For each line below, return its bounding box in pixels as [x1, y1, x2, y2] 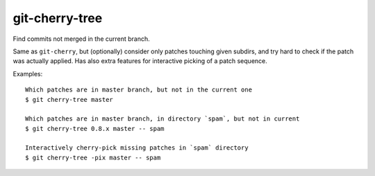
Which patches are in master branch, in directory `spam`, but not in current [25, 115, 300, 123]
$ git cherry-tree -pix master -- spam [25, 153, 161, 161]
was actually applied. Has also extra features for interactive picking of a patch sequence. [12, 57, 267, 65]
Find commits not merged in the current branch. [12, 35, 151, 43]
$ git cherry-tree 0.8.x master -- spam [25, 125, 165, 132]
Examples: [12, 69, 43, 78]
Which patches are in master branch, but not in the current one [25, 86, 253, 94]
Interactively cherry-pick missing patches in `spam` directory [25, 144, 249, 152]
